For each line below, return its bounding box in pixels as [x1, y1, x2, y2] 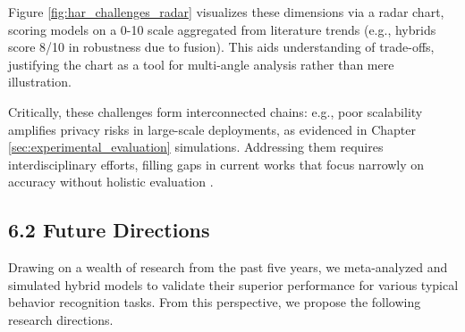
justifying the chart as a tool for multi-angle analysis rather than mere [8, 54, 394, 73]
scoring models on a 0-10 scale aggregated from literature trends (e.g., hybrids [8, 20, 436, 38]
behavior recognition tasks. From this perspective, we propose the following [8, 293, 421, 311]
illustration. [8, 72, 72, 91]
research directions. [8, 310, 114, 328]
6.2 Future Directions [8, 216, 210, 244]
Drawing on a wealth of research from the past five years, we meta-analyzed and [8, 258, 448, 277]
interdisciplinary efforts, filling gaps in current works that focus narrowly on [8, 154, 425, 173]
